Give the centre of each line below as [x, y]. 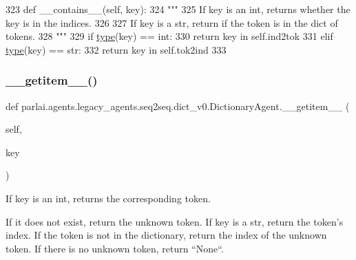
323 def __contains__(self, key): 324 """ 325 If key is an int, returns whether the [178, 9]
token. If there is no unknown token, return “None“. [115, 248]
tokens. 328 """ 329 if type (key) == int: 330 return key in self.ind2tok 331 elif [169, 36]
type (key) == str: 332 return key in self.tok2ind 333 [116, 49]
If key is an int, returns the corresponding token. [108, 198]
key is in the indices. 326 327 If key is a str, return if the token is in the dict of [172, 22]
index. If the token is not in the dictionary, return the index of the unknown [166, 235]
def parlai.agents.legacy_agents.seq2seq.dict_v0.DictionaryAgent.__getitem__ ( [178, 106]
